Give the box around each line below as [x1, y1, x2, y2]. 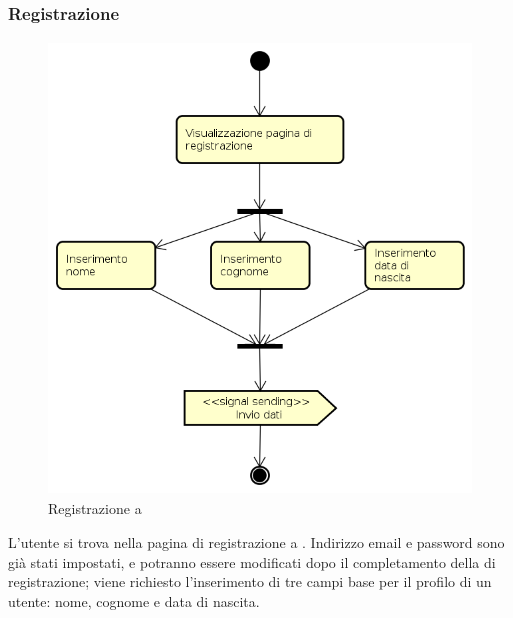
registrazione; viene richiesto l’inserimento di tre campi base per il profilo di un [8, 571, 492, 592]
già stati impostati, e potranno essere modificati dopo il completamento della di [8, 551, 496, 572]
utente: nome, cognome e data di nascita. [8, 590, 260, 611]
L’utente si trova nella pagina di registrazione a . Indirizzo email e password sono [8, 531, 505, 552]
